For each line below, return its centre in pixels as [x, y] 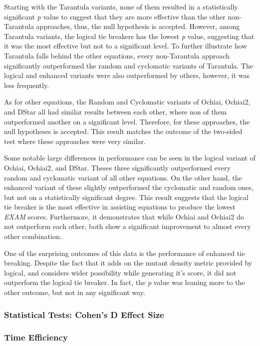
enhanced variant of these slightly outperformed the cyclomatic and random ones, [129, 187]
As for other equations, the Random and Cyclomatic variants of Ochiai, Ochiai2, [127, 102]
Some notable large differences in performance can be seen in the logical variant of [130, 158]
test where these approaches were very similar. [75, 141]
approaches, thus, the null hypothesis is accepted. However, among [138, 26]
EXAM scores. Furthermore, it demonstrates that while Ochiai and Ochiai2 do [124, 216]
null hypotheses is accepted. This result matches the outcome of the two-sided [123, 131]
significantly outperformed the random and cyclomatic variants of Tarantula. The [129, 65]
